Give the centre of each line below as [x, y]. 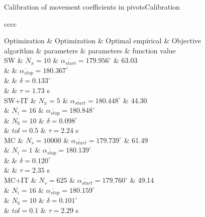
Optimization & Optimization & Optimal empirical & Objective [103, 41]
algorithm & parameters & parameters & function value [90, 50]
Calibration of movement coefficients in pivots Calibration [92, 7]
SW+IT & [20, 100]
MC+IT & [20, 180]
